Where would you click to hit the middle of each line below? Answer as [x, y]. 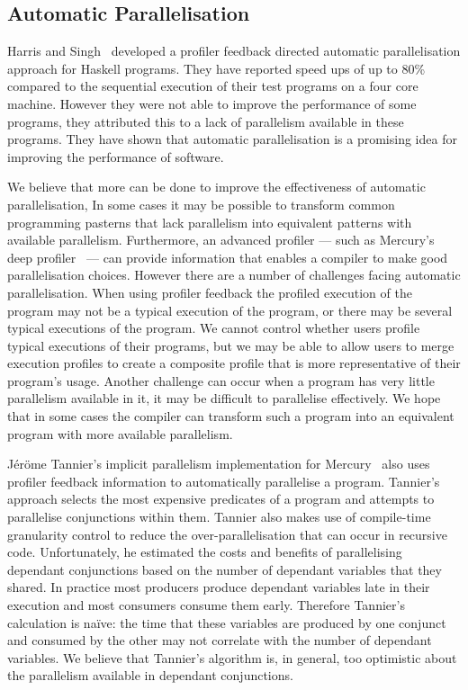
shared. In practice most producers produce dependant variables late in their [219, 587]
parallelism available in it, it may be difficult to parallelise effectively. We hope [224, 398]
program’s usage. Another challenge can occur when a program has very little [221, 380]
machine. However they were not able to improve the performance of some [212, 103]
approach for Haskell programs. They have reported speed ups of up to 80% [216, 68]
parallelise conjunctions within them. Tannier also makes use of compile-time [219, 517]
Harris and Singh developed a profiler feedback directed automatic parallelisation [234, 51]
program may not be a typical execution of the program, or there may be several [230, 310]
